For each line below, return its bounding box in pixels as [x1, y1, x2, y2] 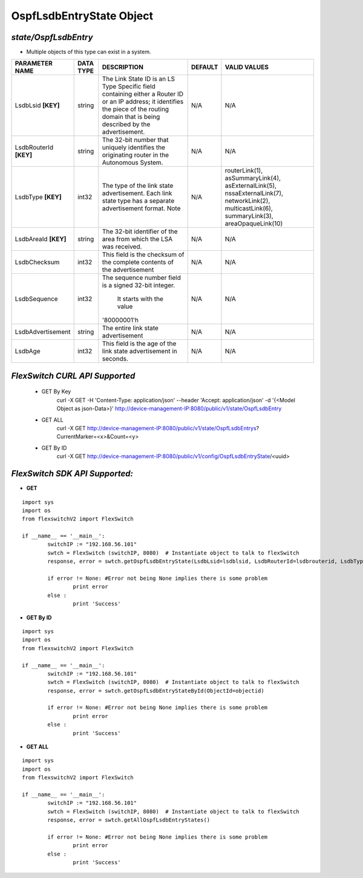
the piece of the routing [102, 105, 169, 113]
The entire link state [102, 324, 159, 333]
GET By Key [41, 388, 71, 395]
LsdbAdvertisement [15, 328, 71, 336]
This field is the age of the [102, 339, 177, 348]
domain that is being [102, 113, 160, 121]
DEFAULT [191, 63, 218, 72]
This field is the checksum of [102, 250, 185, 259]
